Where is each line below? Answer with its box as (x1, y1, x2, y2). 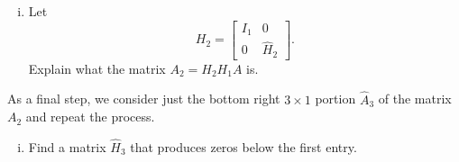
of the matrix (378, 89, 452, 108)
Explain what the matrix (28, 58, 166, 77)
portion (315, 89, 356, 108)
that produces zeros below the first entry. (130, 138, 357, 156)
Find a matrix (28, 138, 106, 156)
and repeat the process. (25, 107, 155, 126)
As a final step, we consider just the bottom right (7, 89, 280, 108)
